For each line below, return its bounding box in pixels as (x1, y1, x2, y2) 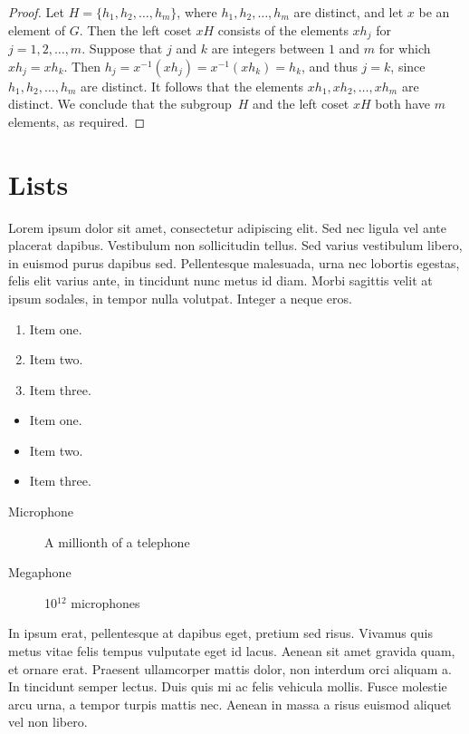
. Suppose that (81, 39, 163, 58)
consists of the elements (217, 20, 349, 39)
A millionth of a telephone (44, 532, 190, 551)
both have (375, 94, 430, 113)
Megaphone (8, 563, 72, 582)
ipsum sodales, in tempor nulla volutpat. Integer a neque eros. (8, 288, 352, 307)
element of (8, 20, 65, 39)
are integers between (211, 39, 325, 58)
